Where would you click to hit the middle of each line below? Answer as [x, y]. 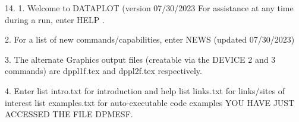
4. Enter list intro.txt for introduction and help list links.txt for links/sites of [145, 90]
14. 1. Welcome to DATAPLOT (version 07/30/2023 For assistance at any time [149, 8]
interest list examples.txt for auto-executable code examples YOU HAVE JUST [150, 102]
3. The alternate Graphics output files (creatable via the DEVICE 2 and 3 [140, 59]
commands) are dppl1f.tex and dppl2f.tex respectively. [103, 71]
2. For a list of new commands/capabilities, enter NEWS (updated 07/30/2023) [150, 39]
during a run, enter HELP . [55, 19]
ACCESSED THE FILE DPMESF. [69, 114]
